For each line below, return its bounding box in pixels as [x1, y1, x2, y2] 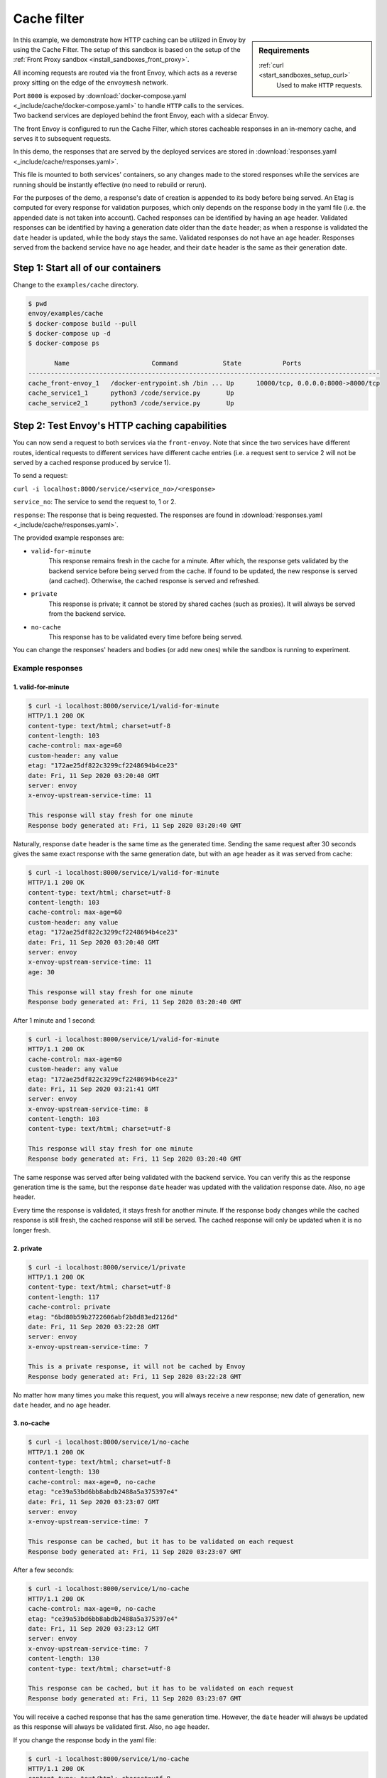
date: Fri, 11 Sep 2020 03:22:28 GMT [28, 1323, 160, 1331]
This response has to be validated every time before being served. [48, 632, 243, 641]
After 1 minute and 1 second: [13, 1016, 96, 1024]
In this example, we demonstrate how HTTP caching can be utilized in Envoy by [13, 36, 246, 44]
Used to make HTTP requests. [276, 80, 363, 89]
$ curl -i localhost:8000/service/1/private [28, 1263, 186, 1271]
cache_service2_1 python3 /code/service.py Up [28, 399, 234, 407]
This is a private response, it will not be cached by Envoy [28, 1363, 246, 1370]
